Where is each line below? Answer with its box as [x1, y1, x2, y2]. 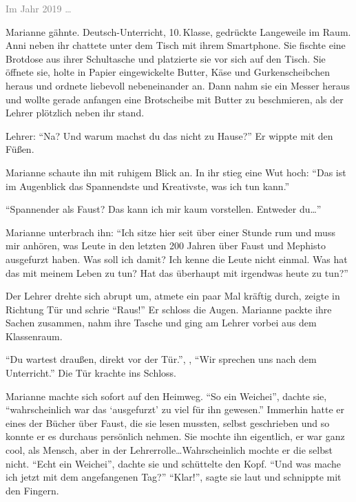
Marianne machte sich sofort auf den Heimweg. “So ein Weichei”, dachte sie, [6, 388, 327, 403]
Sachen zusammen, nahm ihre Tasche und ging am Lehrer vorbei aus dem [6, 315, 317, 330]
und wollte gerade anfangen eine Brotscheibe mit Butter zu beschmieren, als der [6, 92, 344, 106]
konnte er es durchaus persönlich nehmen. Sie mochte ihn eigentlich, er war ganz [6, 429, 345, 443]
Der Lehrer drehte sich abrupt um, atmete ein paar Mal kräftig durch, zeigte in [6, 289, 340, 303]
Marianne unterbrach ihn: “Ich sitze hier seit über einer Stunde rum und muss [6, 224, 335, 239]
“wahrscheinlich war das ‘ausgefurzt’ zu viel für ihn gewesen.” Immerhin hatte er [6, 402, 345, 417]
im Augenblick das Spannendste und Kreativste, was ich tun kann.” [6, 178, 290, 193]
